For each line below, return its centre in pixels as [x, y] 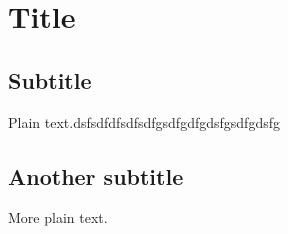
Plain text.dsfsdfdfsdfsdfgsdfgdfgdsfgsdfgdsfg [144, 121]
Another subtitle [96, 175]
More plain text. [58, 217]
